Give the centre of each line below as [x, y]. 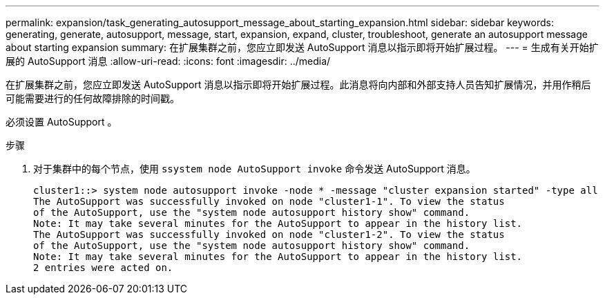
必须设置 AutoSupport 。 [61, 122]
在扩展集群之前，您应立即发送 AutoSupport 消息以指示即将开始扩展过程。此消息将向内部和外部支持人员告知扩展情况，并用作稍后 [298, 84]
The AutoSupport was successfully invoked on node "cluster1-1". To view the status [269, 201]
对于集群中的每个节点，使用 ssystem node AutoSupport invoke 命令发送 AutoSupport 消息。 [255, 169]
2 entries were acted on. [103, 268]
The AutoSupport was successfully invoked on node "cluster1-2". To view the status [269, 234]
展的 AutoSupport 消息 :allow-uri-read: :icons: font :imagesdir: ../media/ [168, 61]
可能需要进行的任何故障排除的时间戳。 [93, 98]
